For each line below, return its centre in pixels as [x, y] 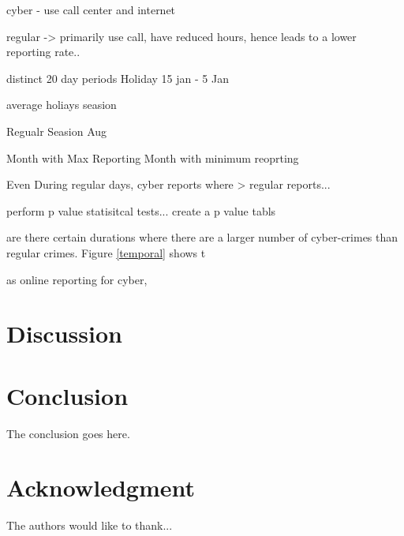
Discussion [64, 334]
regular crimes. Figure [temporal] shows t [106, 252]
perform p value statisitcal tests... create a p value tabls [141, 210]
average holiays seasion [62, 105]
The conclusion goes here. [68, 433]
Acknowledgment [101, 487]
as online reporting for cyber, [77, 279]
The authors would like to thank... [90, 525]
